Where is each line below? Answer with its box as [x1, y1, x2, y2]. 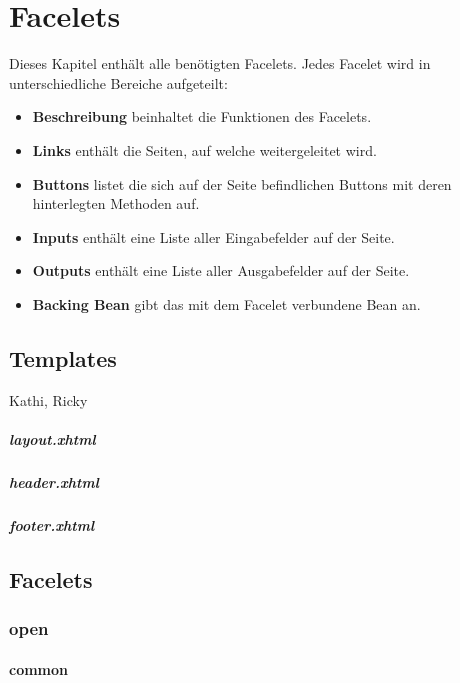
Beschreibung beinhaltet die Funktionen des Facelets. [32, 106, 372, 127]
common [9, 658, 69, 679]
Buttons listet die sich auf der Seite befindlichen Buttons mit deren [32, 173, 452, 194]
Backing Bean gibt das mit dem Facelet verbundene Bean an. [32, 293, 421, 314]
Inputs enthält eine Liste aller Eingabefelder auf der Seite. [32, 226, 395, 247]
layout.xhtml [9, 428, 96, 449]
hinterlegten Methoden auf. [32, 193, 200, 214]
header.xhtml [9, 471, 99, 492]
